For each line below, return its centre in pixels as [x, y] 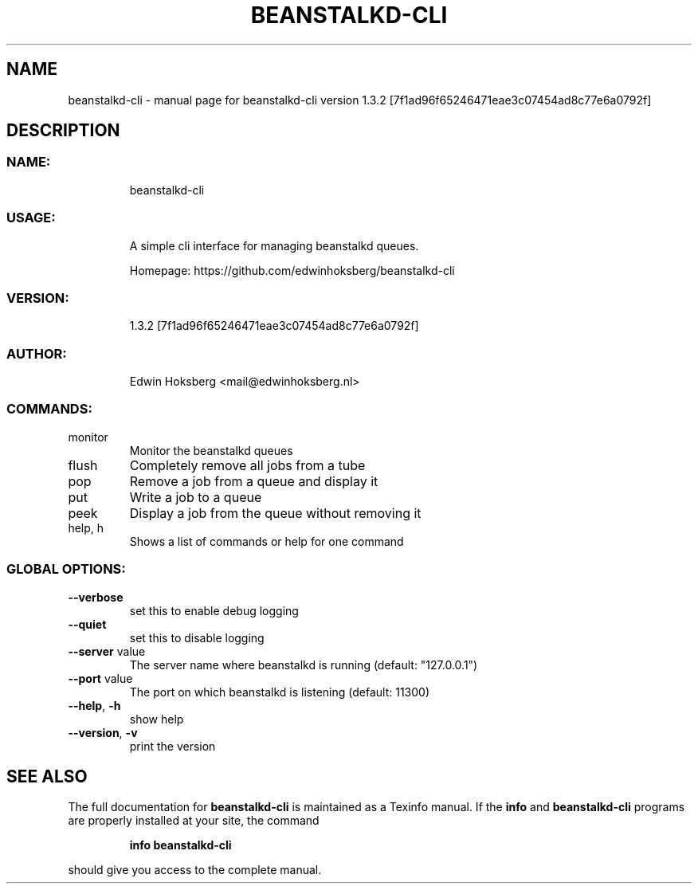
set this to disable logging [197, 637]
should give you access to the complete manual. [195, 870]
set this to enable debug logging [214, 610]
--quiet [87, 624]
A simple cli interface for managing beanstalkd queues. [274, 245]
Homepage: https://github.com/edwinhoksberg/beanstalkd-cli [292, 270]
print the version [173, 746]
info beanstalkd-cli [180, 845]
